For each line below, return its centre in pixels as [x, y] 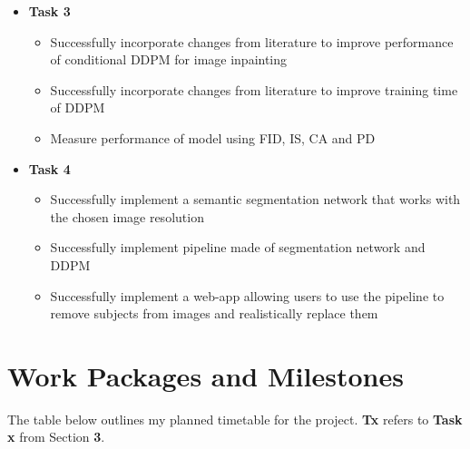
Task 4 [49, 168]
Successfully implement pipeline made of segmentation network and [238, 247]
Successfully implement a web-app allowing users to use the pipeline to [247, 295]
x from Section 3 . [56, 437]
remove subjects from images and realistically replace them [214, 313]
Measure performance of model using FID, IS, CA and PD [213, 137]
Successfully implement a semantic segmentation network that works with [255, 199]
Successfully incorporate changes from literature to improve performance [252, 41]
